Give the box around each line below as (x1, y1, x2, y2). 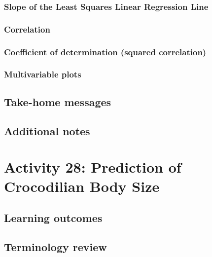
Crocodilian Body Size (4, 176, 160, 196)
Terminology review (4, 239, 107, 254)
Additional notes (4, 123, 90, 138)
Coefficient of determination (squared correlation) (4, 45, 207, 58)
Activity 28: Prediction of (4, 157, 181, 177)
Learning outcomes (4, 210, 103, 225)
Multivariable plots (4, 68, 81, 80)
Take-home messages (4, 94, 111, 109)
